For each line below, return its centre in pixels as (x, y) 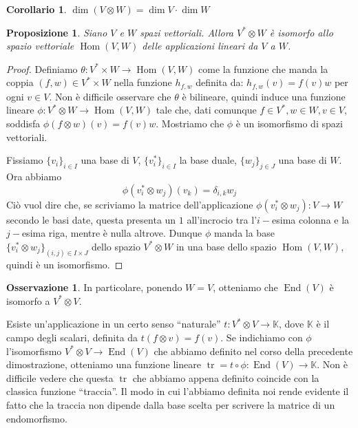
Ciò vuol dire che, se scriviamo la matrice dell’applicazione (130, 204)
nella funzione (143, 82)
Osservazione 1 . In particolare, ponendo (94, 287)
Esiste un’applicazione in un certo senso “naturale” (114, 324)
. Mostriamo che (190, 124)
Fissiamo (25, 160)
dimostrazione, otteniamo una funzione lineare (104, 364)
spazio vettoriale (40, 46)
